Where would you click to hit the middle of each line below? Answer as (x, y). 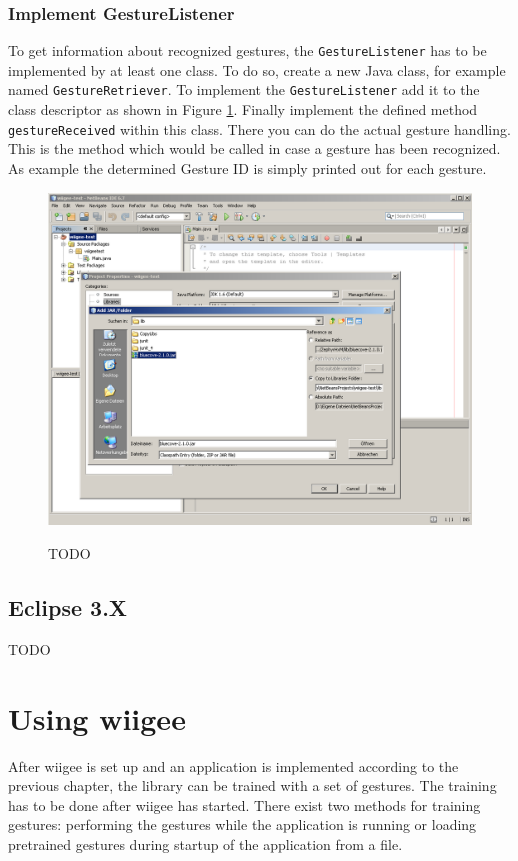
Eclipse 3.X (68, 607)
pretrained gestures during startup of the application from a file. (205, 843)
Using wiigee (97, 717)
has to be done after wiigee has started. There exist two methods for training (244, 804)
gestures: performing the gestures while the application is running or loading (242, 824)
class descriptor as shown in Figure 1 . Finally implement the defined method (243, 109)
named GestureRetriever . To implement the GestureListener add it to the (244, 89)
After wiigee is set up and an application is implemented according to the (233, 765)
